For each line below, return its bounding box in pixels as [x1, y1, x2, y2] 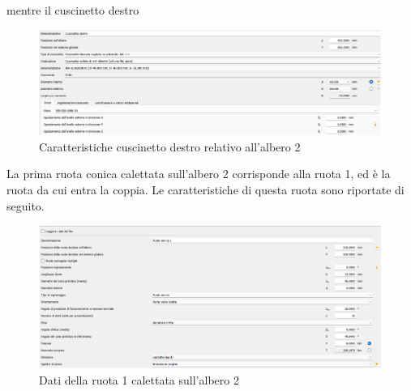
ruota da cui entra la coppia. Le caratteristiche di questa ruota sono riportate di [6, 181, 405, 198]
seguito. [6, 197, 45, 214]
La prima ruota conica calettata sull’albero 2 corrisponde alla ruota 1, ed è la [6, 165, 391, 182]
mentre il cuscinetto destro [6, 2, 139, 18]
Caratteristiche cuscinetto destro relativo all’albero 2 [39, 138, 301, 155]
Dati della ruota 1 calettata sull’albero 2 [39, 372, 239, 389]
